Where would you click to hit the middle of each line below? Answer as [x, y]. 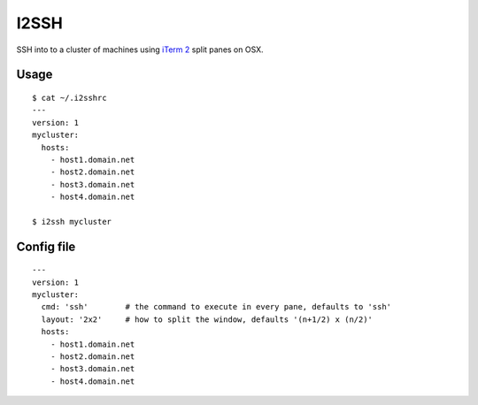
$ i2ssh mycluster [72, 222]
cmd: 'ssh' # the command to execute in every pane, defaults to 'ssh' [216, 307]
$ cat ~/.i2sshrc [69, 98]
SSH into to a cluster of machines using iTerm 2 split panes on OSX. [140, 50]
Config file [46, 246]
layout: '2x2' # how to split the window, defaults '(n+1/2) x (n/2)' [207, 319]
